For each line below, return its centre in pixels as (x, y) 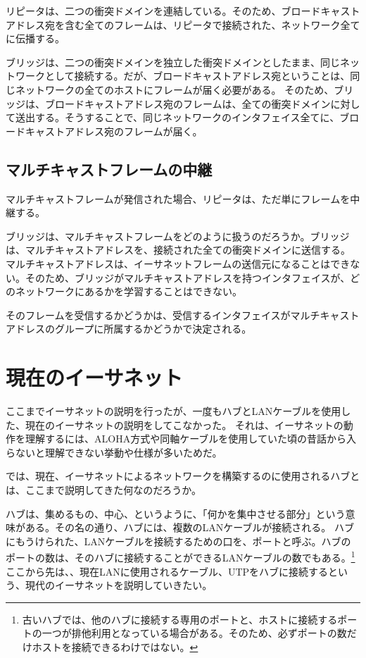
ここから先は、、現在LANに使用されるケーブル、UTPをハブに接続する (167, 571)
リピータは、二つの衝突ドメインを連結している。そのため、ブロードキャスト (183, 11)
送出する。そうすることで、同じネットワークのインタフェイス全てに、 (177, 117)
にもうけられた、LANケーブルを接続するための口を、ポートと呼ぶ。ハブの (178, 541)
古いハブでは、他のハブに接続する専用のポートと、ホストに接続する (180, 619)
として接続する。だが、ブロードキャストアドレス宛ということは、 (197, 76)
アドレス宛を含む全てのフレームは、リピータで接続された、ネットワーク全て (183, 24)
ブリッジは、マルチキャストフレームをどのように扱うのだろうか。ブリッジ (178, 236)
